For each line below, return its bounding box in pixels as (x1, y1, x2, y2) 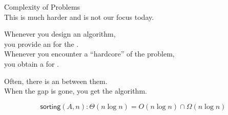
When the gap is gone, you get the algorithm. (4, 85, 147, 96)
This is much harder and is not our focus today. (4, 11, 154, 22)
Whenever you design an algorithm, (4, 28, 116, 39)
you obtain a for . (4, 58, 59, 69)
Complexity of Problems (4, 2, 80, 12)
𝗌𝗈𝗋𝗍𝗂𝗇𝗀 (40, 103, 61, 110)
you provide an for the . (4, 38, 79, 49)
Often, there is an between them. (4, 75, 108, 86)
